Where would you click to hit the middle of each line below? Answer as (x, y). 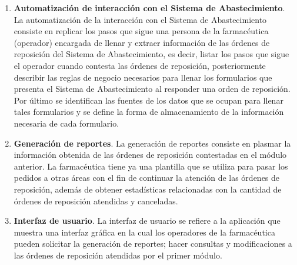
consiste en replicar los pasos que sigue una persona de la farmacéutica (141, 31)
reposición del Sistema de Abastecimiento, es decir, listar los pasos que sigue (151, 54)
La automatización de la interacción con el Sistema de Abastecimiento (140, 19)
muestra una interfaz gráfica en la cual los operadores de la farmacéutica (144, 232)
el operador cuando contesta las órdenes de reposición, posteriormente (140, 65)
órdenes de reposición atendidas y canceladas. (96, 201)
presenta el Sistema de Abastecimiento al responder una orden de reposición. (152, 89)
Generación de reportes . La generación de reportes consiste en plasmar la (152, 143)
